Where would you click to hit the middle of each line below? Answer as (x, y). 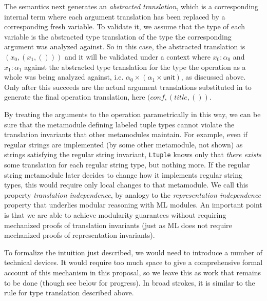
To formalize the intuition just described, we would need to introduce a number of (133, 252)
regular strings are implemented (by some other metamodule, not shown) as (123, 144)
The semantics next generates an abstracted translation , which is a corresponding (131, 6)
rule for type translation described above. (69, 293)
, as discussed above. (213, 77)
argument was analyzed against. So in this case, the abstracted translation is (125, 46)
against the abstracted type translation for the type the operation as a (135, 67)
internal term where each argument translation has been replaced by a (115, 16)
